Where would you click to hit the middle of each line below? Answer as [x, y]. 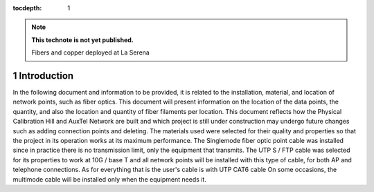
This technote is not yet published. [83, 40]
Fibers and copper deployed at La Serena [91, 52]
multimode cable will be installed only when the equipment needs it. [110, 179]
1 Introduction [43, 76]
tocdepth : [27, 8]
